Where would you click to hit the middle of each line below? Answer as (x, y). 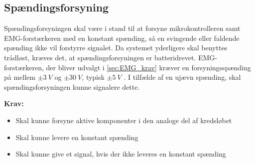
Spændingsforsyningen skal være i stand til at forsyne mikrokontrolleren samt (122, 28)
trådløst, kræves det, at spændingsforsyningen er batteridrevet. (100, 57)
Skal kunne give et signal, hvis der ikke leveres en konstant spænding (121, 154)
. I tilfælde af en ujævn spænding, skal (182, 77)
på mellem (20, 77)
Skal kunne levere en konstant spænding (77, 137)
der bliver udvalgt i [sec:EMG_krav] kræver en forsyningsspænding (148, 67)
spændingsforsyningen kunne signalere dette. (72, 86)
